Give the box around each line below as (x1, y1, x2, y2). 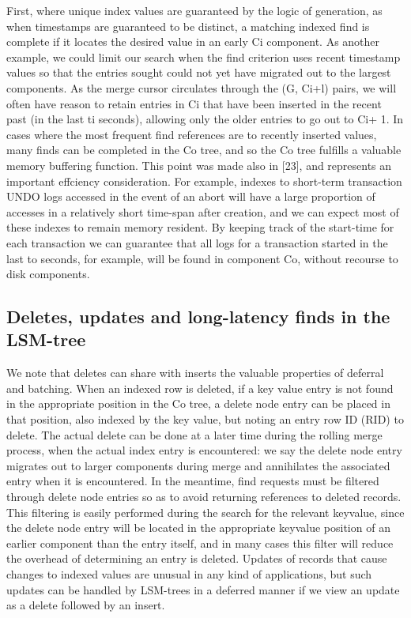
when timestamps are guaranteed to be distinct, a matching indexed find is (6, 17, 370, 34)
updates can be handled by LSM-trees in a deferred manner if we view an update (6, 581, 400, 597)
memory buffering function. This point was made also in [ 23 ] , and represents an (6, 156, 392, 173)
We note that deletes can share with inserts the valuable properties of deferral (6, 364, 384, 381)
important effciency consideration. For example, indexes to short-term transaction (6, 172, 402, 189)
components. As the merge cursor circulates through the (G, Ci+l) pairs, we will (6, 79, 397, 96)
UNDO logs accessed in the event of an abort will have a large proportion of (6, 188, 375, 205)
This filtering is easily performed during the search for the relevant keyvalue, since (6, 503, 405, 520)
